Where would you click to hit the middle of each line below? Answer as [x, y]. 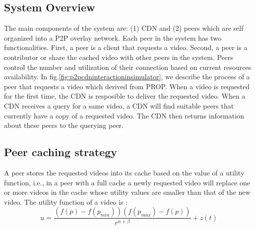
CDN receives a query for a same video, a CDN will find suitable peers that [119, 105]
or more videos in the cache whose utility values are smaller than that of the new [127, 192]
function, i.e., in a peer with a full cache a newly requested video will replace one [127, 182]
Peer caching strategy [61, 152]
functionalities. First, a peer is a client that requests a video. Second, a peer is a [126, 47]
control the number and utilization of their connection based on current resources [128, 67]
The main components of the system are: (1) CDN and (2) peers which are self [124, 28]
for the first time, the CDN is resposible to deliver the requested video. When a [125, 96]
